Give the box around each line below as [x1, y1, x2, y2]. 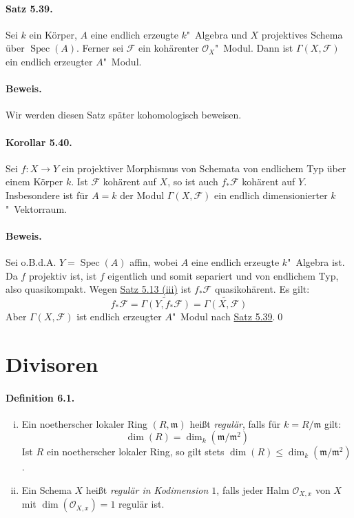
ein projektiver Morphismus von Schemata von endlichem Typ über [61, 160, 346, 175]
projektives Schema [261, 27, 343, 41]
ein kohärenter [138, 41, 199, 55]
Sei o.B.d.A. [6, 254, 56, 269]
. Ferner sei [76, 41, 124, 55]
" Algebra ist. [287, 254, 345, 269]
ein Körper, [29, 27, 77, 41]
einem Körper [6, 174, 63, 189]
